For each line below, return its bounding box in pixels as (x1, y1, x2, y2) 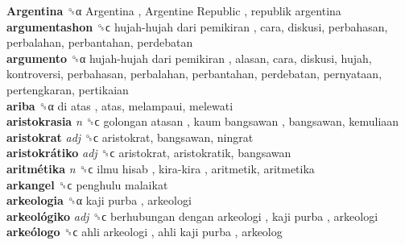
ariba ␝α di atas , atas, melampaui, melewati (6, 97, 233, 114)
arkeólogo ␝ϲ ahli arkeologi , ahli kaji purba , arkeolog (6, 223, 283, 240)
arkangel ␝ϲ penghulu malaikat (6, 176, 168, 193)
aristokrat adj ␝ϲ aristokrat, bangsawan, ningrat (6, 128, 254, 145)
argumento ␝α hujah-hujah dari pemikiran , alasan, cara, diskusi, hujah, (6, 49, 372, 66)
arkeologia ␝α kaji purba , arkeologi (6, 192, 192, 209)
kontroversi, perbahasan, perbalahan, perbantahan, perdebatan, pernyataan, (6, 65, 382, 82)
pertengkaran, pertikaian (6, 81, 129, 98)
